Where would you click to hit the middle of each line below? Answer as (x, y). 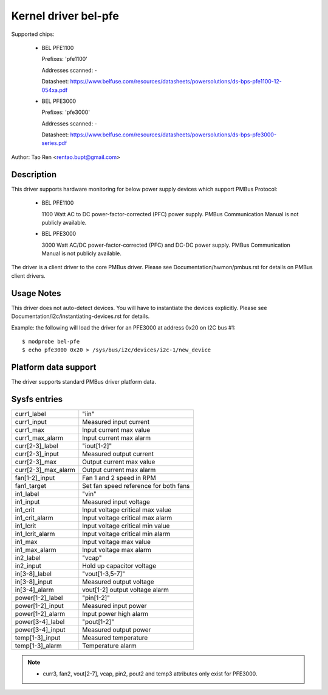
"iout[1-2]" (97, 446)
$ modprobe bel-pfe (51, 341)
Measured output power (117, 630)
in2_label (28, 558)
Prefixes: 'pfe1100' (65, 59)
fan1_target (31, 486)
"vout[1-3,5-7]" (104, 574)
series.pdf (54, 143)
